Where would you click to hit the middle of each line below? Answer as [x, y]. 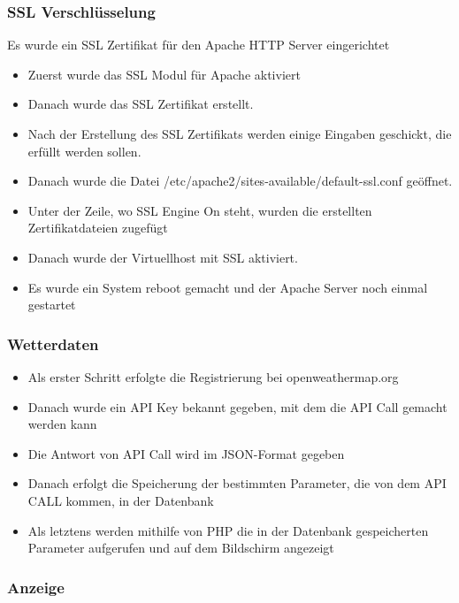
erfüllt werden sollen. [84, 151]
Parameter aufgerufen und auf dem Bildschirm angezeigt [181, 548]
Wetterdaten [53, 343]
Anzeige [36, 587]
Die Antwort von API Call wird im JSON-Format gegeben [186, 453]
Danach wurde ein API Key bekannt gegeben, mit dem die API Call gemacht [237, 406]
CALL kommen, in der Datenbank [121, 500]
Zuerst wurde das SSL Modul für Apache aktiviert [164, 74]
